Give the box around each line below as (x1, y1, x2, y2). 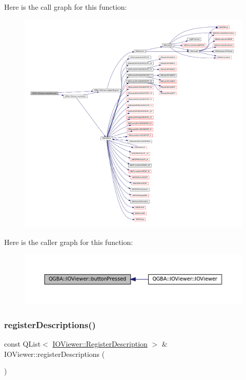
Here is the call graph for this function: (4, 2, 127, 12)
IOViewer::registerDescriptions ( (4, 348, 105, 359)
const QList (4, 338, 41, 349)
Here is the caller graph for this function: (4, 236, 133, 247)
